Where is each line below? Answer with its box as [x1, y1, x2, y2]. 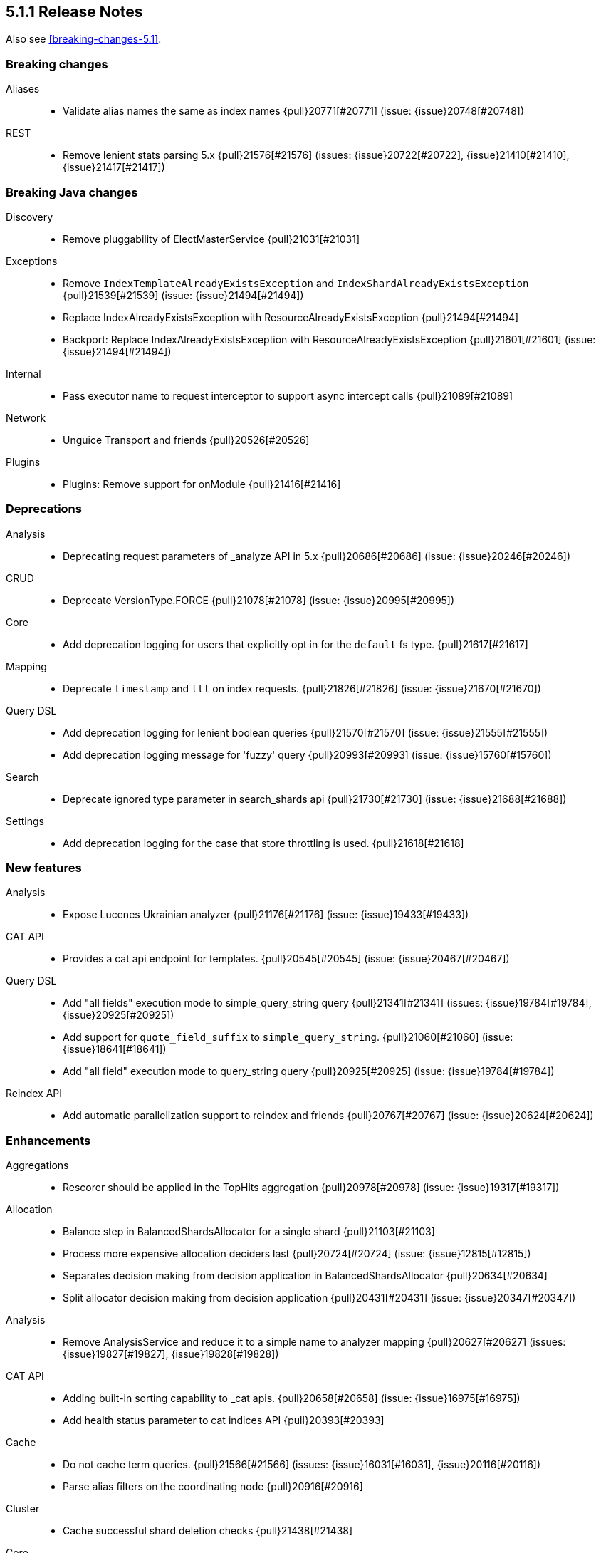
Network [6, 411, 46, 424]
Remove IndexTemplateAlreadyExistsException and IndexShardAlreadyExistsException [63, 276, 529, 289]
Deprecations [6, 502, 82, 516]
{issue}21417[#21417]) [63, 161, 165, 174]
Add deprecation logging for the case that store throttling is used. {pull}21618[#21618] [63, 836, 464, 849]
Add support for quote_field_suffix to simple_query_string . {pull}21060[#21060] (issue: [63, 1031, 513, 1044]
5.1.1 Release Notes [6, 3, 143, 21]
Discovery [6, 210, 53, 223]
